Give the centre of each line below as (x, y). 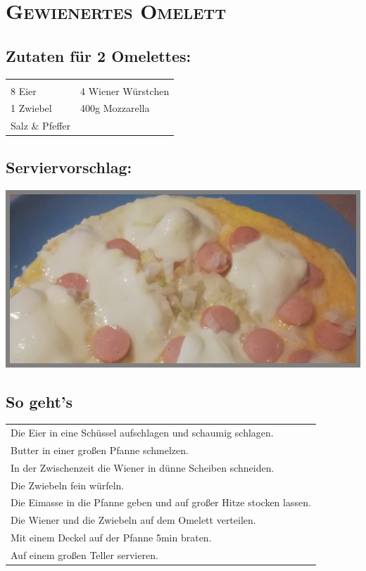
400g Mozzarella (115, 108)
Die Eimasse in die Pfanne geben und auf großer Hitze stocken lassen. (161, 502)
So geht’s (39, 401)
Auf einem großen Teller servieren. (84, 555)
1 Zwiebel (31, 108)
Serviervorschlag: (69, 167)
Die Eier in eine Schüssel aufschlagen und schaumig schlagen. (142, 433)
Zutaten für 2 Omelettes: (99, 55)
